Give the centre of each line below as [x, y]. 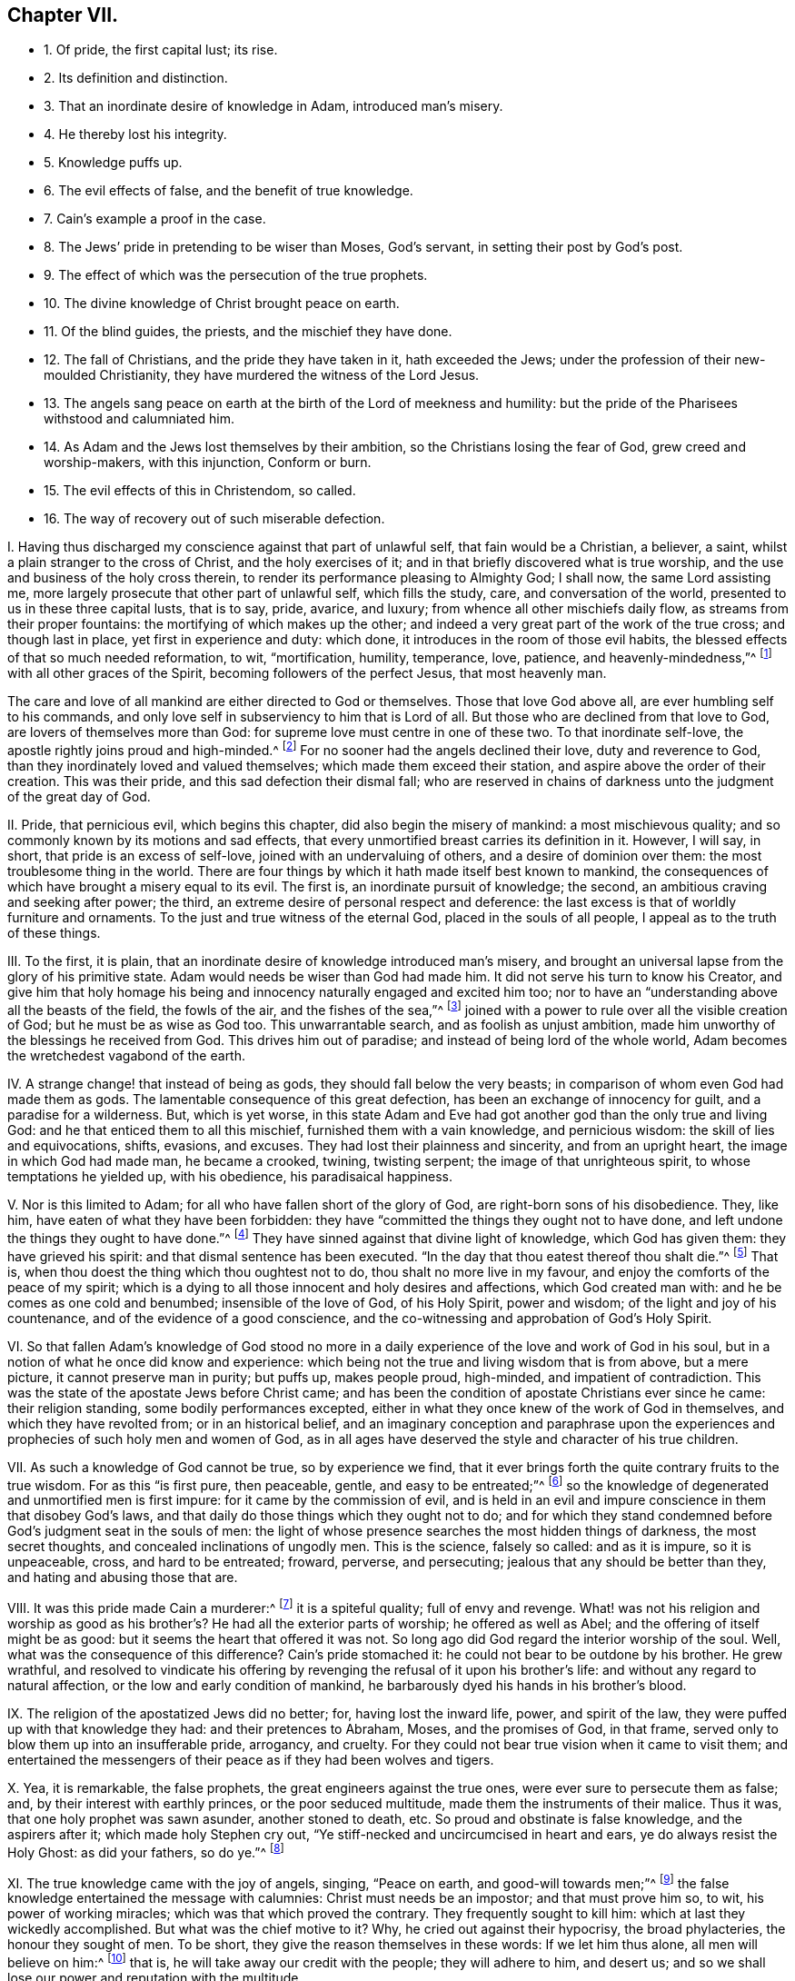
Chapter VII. [63, 15]
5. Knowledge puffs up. [113, 163]
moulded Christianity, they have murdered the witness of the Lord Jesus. [262, 375]
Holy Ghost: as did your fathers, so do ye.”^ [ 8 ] [146, 1851]
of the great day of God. [79, 796]
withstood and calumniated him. [139, 419]
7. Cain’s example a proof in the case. [155, 219]
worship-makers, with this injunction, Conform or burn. [208, 463]
